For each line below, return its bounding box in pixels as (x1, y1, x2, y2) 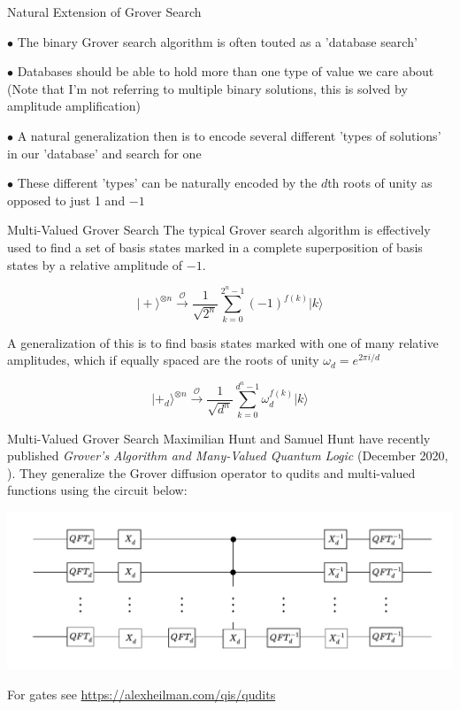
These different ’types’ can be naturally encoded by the (17, 174, 318, 192)
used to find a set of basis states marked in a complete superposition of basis (7, 237, 423, 256)
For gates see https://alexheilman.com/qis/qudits (7, 684, 276, 703)
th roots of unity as (327, 174, 433, 192)
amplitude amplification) (7, 96, 141, 115)
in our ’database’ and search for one (7, 143, 202, 162)
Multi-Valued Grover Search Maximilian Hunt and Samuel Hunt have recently (7, 428, 431, 447)
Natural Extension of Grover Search (7, 3, 202, 20)
